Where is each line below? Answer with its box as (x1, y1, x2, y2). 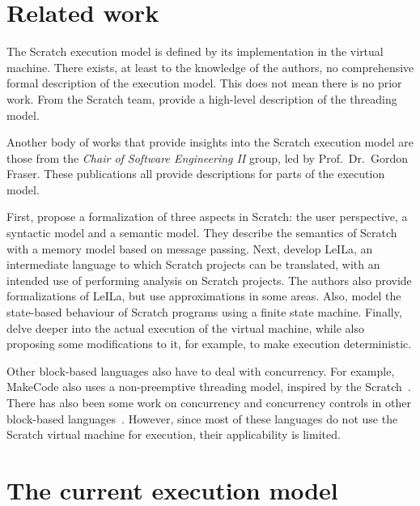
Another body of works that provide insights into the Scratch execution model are (6, 134, 414, 151)
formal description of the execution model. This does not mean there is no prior (6, 74, 402, 91)
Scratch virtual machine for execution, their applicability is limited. (6, 426, 341, 443)
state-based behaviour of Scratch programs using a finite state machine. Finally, (6, 304, 402, 321)
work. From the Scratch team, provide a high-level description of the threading (6, 90, 397, 107)
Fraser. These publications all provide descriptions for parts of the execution (6, 165, 385, 182)
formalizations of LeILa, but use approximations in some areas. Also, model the (6, 287, 401, 304)
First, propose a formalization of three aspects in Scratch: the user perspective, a (6, 208, 408, 225)
